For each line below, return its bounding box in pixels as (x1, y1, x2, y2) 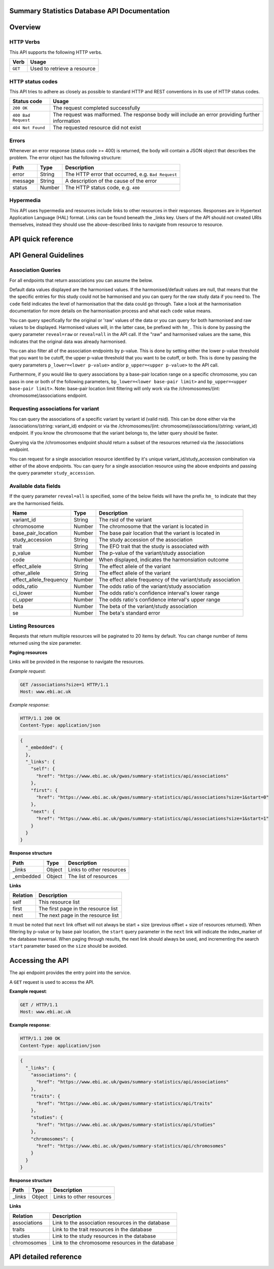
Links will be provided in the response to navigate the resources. (9, 659, 145, 665)
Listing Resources (9, 622, 55, 629)
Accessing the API (9, 956, 69, 965)
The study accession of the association (98, 536, 193, 543)
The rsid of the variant (98, 516, 152, 523)
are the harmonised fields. (9, 500, 64, 506)
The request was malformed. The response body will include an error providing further (53, 111, 260, 118)
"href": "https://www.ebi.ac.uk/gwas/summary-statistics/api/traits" (36, 1100, 213, 1106)
